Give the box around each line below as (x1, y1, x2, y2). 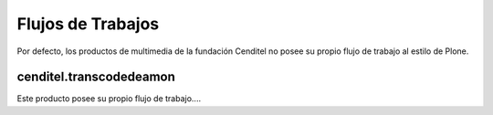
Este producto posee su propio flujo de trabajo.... (16, 93, 201, 104)
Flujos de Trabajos (16, 14, 160, 34)
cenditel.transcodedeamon (16, 69, 175, 85)
